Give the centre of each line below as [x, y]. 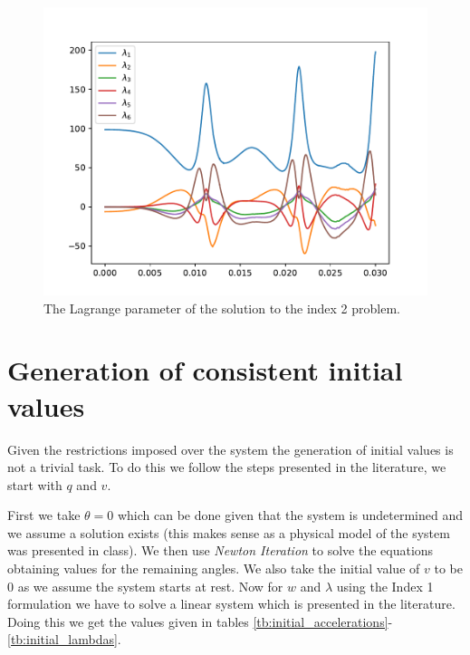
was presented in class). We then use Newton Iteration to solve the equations [221, 550]
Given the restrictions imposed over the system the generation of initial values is [230, 449]
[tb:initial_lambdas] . [64, 639]
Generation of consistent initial [205, 370]
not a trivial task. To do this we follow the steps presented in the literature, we [227, 467]
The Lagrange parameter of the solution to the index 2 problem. [222, 308]
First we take [44, 515]
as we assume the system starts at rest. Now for [150, 586]
